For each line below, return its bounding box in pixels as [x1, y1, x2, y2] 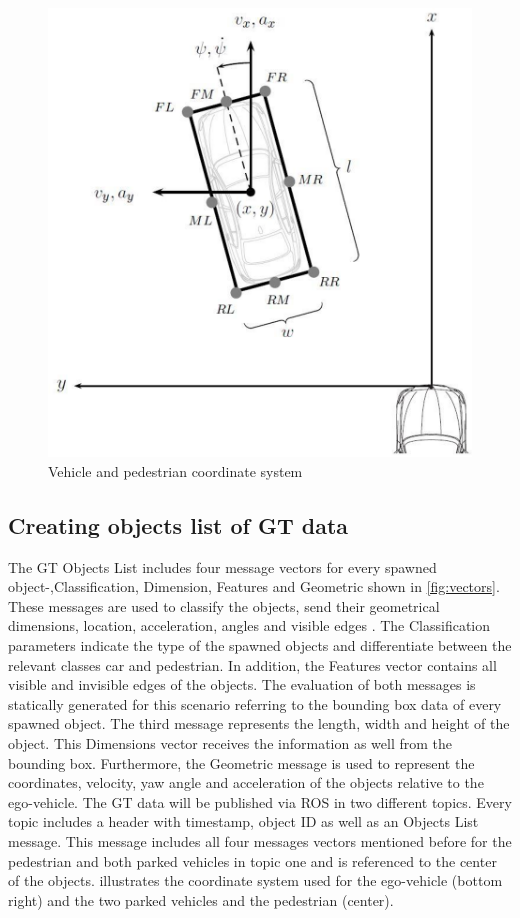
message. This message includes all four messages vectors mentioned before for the [8, 831, 512, 852]
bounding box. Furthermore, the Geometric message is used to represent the [8, 752, 475, 773]
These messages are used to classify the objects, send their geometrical [8, 595, 440, 616]
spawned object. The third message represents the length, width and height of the [8, 713, 510, 734]
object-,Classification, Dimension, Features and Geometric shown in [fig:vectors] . [8, 576, 500, 597]
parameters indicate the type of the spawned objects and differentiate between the [8, 635, 512, 656]
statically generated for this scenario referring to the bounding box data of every [8, 693, 502, 714]
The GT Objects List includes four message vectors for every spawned [8, 556, 437, 577]
